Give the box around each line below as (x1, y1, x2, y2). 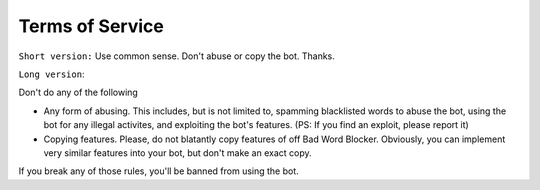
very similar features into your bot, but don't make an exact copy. (43, 146, 312, 159)
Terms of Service (18, 15, 164, 37)
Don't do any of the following (18, 86, 139, 99)
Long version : (18, 68, 85, 80)
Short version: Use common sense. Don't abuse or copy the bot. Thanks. (18, 50, 335, 62)
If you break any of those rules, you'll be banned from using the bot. (18, 165, 299, 177)
